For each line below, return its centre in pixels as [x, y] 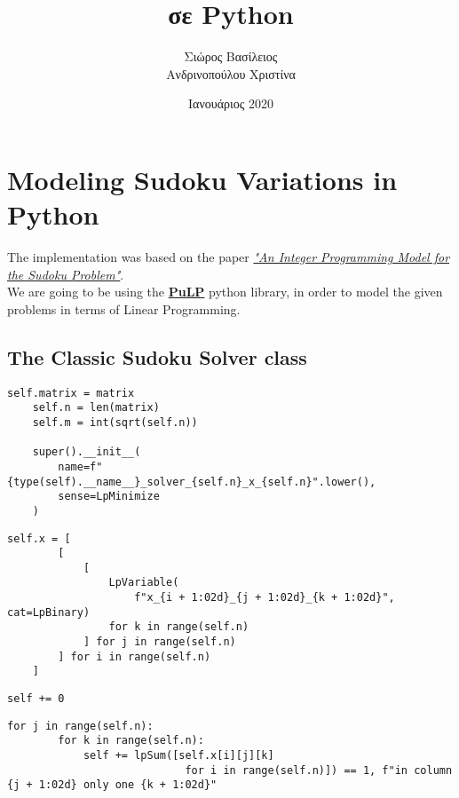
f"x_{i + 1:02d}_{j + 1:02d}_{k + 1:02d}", [265, 598]
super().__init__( [87, 452]
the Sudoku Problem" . [66, 274]
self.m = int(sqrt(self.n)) [115, 422]
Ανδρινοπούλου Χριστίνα [231, 73]
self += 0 [36, 699]
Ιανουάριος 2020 [231, 103]
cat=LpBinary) [49, 612]
